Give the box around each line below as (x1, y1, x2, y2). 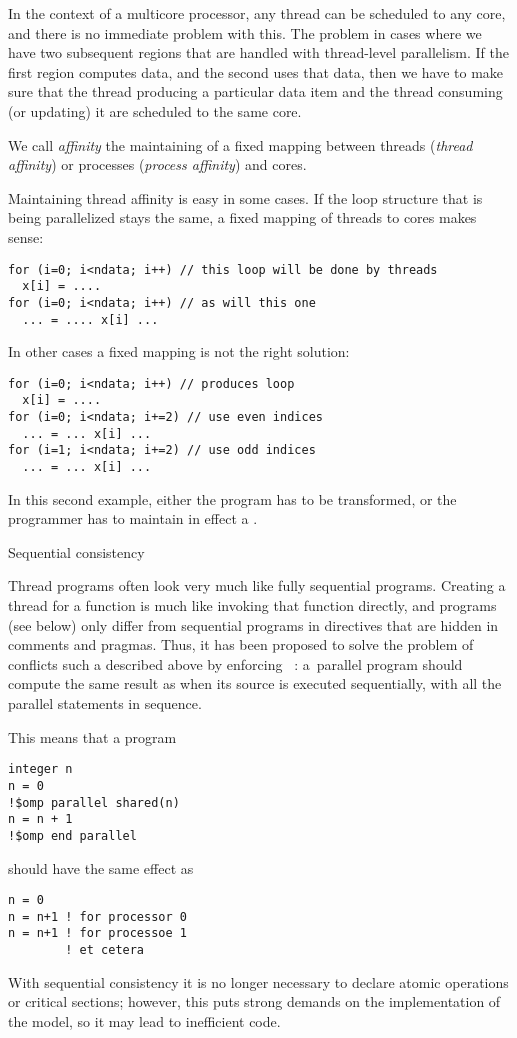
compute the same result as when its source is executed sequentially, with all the (8, 673, 502, 694)
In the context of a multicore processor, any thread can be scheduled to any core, (8, 3, 506, 23)
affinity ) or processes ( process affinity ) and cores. (8, 154, 307, 175)
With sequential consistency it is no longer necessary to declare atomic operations (8, 971, 509, 992)
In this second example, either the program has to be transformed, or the (8, 488, 457, 509)
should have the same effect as (8, 857, 194, 878)
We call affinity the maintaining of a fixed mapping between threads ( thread (8, 134, 473, 155)
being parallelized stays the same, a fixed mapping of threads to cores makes (8, 207, 477, 228)
